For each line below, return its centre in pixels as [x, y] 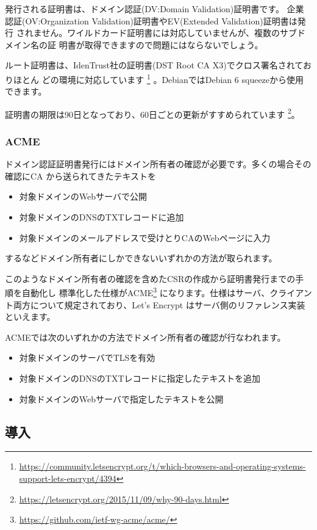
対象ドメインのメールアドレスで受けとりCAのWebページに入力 [145, 237]
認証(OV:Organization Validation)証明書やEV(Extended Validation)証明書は [151, 20]
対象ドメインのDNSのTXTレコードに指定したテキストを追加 [140, 378]
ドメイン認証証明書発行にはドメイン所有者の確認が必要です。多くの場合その [158, 164]
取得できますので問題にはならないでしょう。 [174, 44]
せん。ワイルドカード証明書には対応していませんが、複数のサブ [169, 33]
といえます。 [30, 317]
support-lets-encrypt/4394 [68, 478]
